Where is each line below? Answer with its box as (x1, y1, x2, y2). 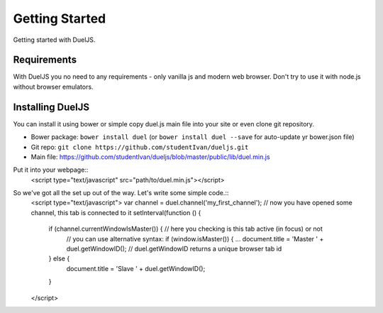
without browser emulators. (13, 82, 94, 91)
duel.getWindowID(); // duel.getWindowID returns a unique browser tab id (66, 245, 282, 253)
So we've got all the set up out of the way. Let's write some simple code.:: (13, 189, 229, 197)
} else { (48, 254, 70, 263)
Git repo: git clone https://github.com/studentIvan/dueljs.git (30, 143, 249, 151)
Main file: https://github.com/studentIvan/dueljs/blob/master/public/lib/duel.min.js (30, 153, 270, 161)
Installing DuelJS (13, 101, 90, 113)
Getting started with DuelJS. (13, 35, 96, 44)
